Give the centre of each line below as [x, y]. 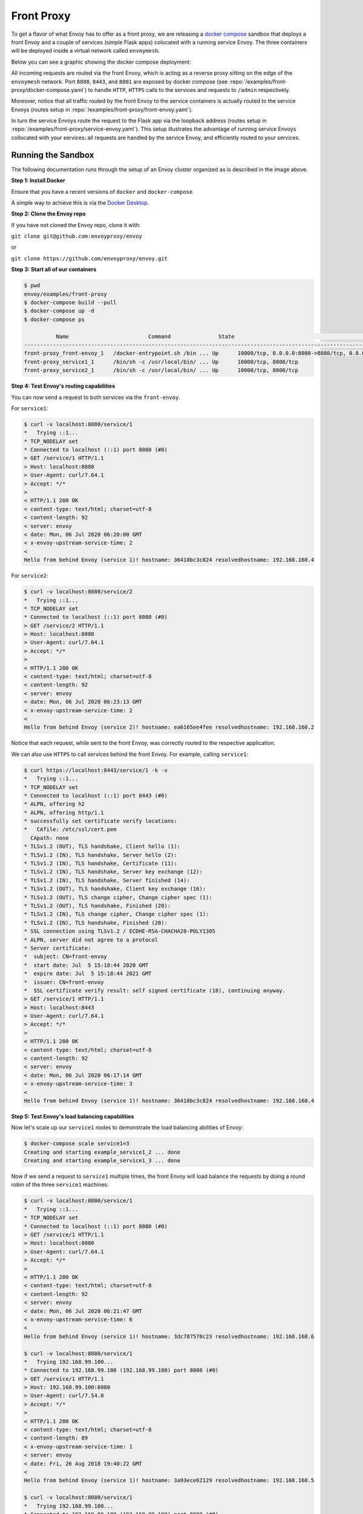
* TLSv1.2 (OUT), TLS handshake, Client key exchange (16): [115, 889]
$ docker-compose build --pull [70, 302]
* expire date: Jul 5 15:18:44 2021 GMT [88, 974]
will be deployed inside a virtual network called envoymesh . [86, 51]
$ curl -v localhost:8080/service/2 [78, 592]
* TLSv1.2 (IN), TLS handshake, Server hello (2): [101, 855]
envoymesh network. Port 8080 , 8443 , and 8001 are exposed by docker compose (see [119, 81]
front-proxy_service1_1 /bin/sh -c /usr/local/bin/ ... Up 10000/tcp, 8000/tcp [161, 362]
